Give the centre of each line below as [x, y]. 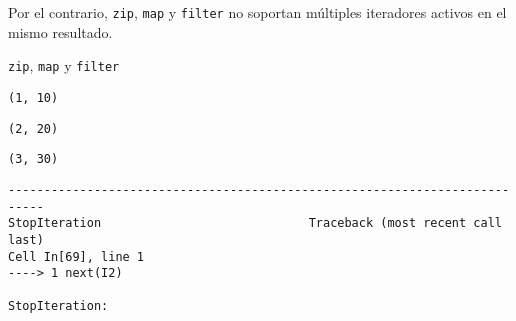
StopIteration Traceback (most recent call [255, 223]
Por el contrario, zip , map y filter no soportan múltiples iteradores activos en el [257, 12]
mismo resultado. [60, 31]
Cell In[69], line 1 [76, 256]
